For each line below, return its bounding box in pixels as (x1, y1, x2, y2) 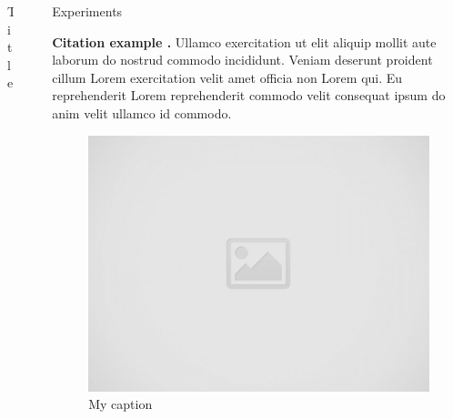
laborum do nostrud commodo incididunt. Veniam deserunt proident (52, 50, 433, 69)
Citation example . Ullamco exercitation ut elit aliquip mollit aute (52, 32, 437, 51)
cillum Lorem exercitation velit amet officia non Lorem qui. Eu (52, 67, 403, 87)
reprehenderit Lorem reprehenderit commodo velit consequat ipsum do (52, 86, 446, 105)
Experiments (52, 2, 123, 20)
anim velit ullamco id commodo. (52, 103, 232, 122)
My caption (88, 394, 153, 414)
